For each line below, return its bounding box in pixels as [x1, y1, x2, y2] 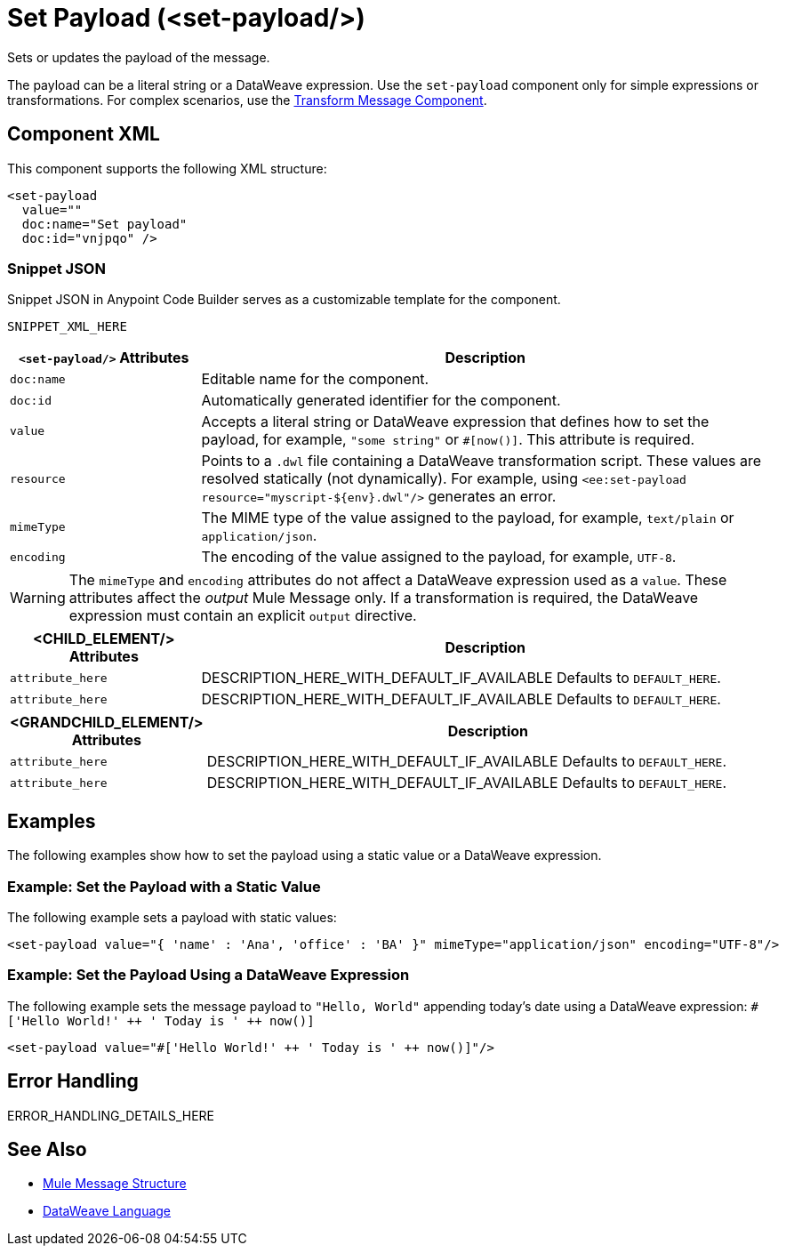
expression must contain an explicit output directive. [68, 606, 417, 625]
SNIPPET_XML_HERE [7, 319, 127, 334]
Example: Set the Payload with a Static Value [7, 877, 321, 896]
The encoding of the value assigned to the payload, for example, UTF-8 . [201, 548, 677, 566]
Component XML [7, 123, 160, 146]
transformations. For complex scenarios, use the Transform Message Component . [7, 92, 487, 108]
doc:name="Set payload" [21, 216, 188, 231]
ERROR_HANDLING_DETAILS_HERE [7, 1107, 215, 1123]
